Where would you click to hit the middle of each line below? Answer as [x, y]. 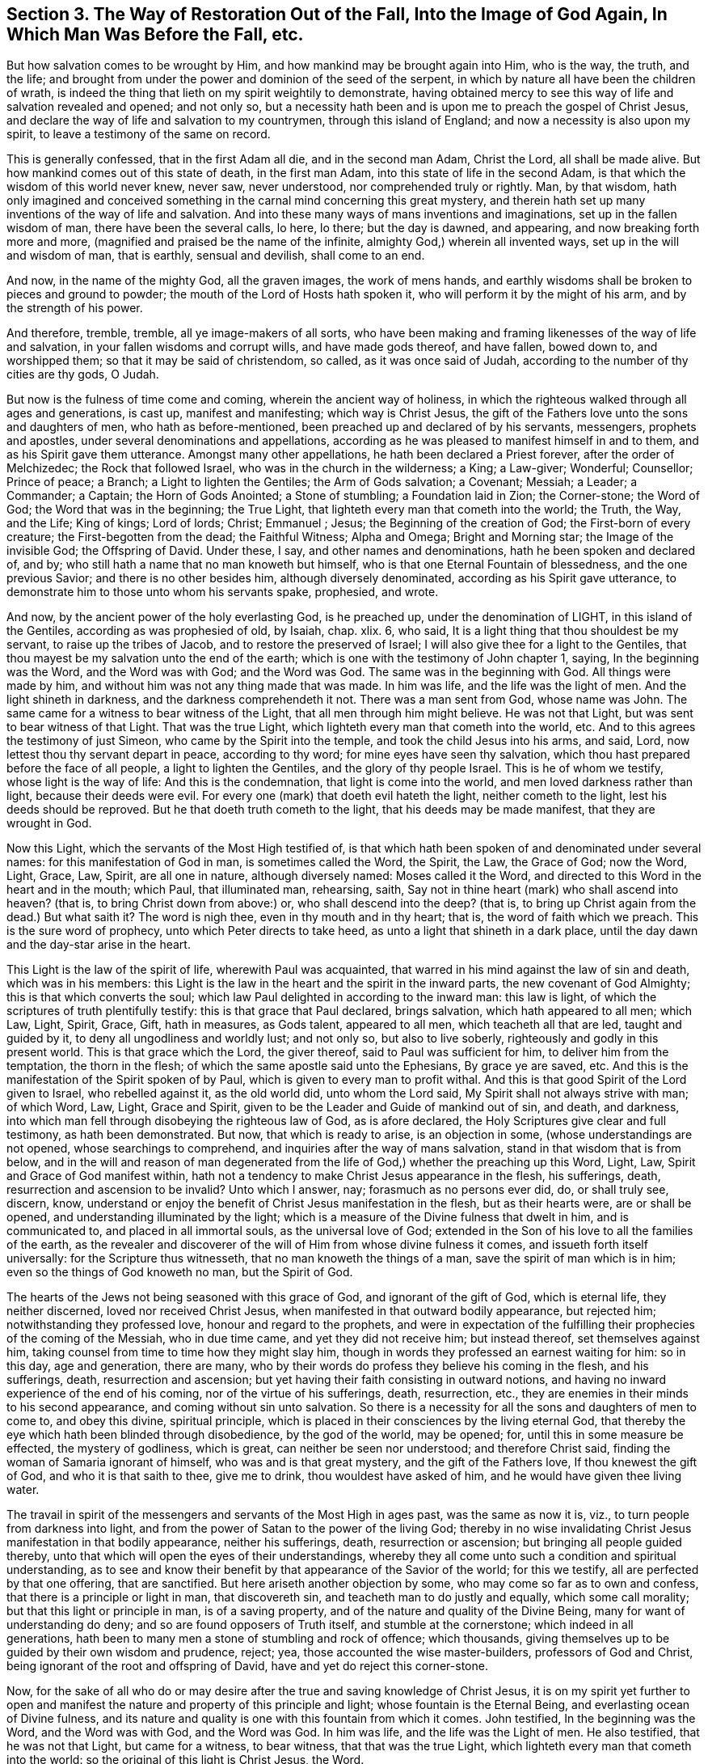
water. [23, 1490]
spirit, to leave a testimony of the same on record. [139, 134]
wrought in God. [49, 823]
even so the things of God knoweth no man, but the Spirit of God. [180, 1272]
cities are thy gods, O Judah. [83, 374]
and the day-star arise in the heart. [99, 945]
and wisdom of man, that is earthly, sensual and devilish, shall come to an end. [216, 256]
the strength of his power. [75, 308]
